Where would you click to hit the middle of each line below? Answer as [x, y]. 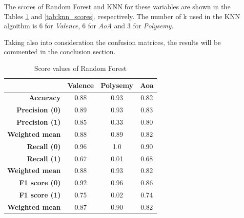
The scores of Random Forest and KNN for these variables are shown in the [117, 6]
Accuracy [45, 98]
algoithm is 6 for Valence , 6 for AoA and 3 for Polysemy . [89, 26]
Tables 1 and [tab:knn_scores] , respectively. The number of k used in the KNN [122, 16]
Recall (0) [44, 146]
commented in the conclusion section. [60, 52]
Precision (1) [39, 122]
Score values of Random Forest [81, 68]
